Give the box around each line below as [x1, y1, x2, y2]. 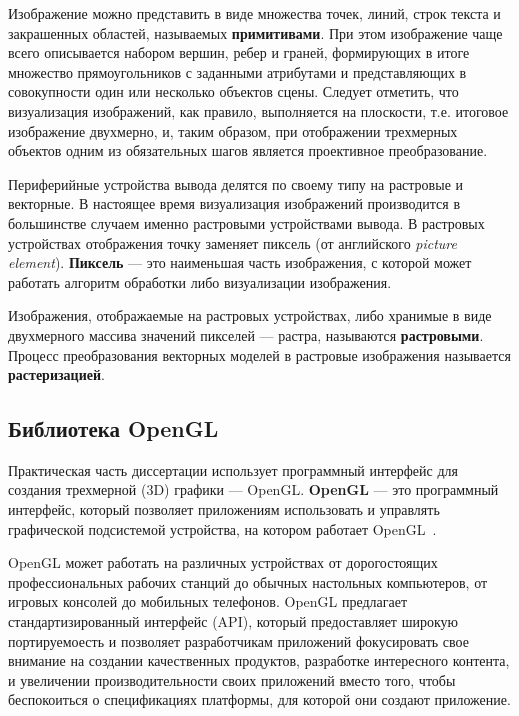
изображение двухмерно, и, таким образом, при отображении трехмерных [8, 120, 458, 141]
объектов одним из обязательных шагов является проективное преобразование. [8, 140, 488, 161]
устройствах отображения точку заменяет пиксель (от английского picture [8, 232, 458, 253]
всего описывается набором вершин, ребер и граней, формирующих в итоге [8, 42, 470, 63]
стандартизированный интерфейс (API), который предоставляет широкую [8, 611, 458, 632]
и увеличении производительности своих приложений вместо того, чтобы [8, 669, 456, 690]
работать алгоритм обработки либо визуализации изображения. [8, 271, 392, 292]
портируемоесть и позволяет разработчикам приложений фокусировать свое [8, 630, 469, 651]
